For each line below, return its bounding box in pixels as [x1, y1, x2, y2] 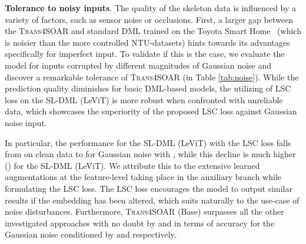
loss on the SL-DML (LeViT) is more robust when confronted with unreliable [5, 93, 283, 106]
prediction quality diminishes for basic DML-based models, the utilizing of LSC [5, 82, 291, 94]
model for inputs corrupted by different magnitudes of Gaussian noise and [5, 59, 271, 71]
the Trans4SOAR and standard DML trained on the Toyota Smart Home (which [5, 25, 301, 37]
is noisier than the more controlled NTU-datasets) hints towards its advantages [5, 36, 290, 48]
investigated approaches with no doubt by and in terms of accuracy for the [5, 216, 275, 229]
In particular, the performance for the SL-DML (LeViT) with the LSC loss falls [5, 136, 291, 148]
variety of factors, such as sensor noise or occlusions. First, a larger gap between [5, 13, 293, 25]
